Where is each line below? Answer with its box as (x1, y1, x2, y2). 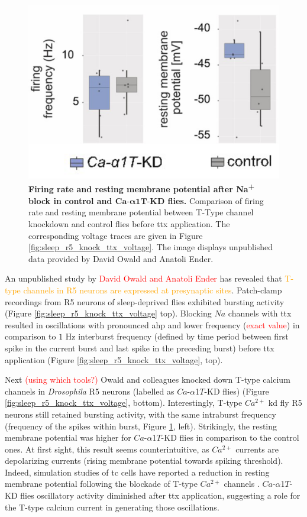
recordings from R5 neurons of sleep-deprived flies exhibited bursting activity (5, 295, 285, 308)
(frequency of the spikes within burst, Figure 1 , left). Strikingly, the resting (5, 419, 277, 432)
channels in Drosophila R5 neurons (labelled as (5, 384, 174, 397)
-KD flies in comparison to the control (161, 431, 299, 444)
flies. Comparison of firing (167, 194, 264, 206)
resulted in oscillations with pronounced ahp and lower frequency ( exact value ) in (5, 318, 300, 331)
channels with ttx (228, 307, 292, 319)
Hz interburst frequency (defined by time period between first (65, 330, 289, 342)
